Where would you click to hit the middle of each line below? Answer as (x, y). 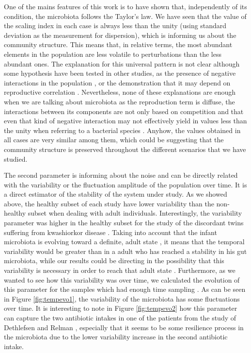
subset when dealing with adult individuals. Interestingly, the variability (135, 213)
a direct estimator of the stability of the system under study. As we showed (116, 194)
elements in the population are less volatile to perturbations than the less (113, 54)
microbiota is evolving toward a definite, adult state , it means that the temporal (124, 242)
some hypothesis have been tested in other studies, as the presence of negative (120, 73)
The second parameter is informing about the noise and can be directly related (121, 175)
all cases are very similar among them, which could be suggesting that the (114, 140)
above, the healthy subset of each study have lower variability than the (109, 203)
